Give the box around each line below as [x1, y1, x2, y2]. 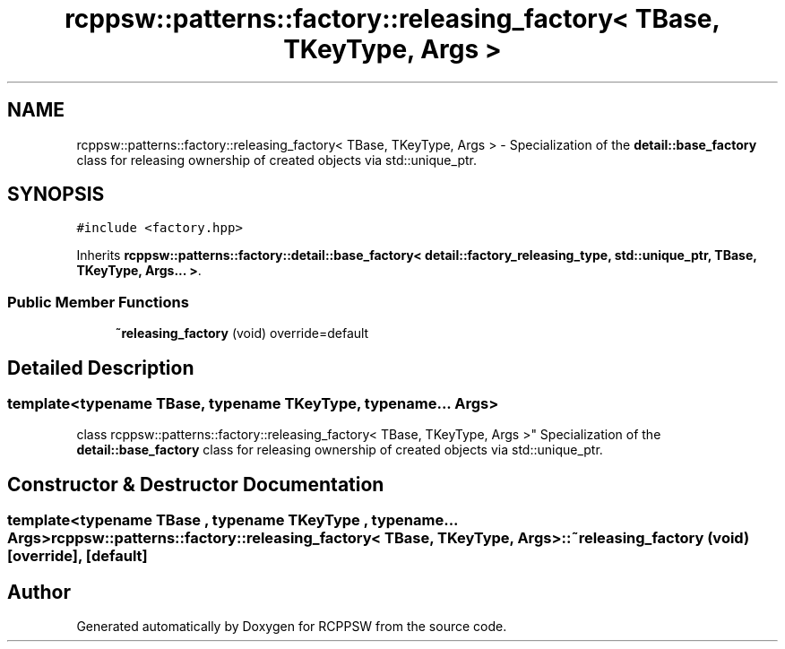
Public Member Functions [7, 292, 189, 311]
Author [7, 580, 71, 603]
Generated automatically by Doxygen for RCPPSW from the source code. [76, 619, 507, 635]
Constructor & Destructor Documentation [7, 472, 384, 496]
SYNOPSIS [7, 183, 105, 206]
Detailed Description [7, 356, 194, 379]
